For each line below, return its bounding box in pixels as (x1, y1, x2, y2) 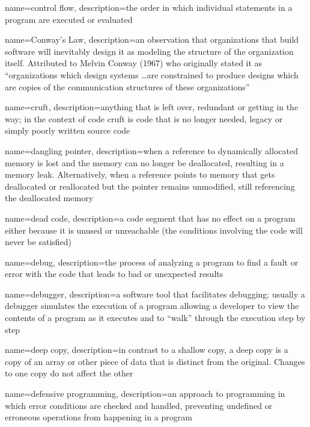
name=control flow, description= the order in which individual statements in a (5, 1, 293, 13)
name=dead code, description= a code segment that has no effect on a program (5, 211, 296, 224)
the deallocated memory (5, 192, 94, 204)
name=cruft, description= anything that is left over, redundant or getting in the (5, 101, 299, 113)
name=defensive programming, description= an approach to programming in (5, 387, 285, 400)
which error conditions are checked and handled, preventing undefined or (5, 399, 273, 411)
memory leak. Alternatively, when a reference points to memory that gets (5, 168, 275, 181)
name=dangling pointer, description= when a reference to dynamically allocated (5, 144, 298, 157)
